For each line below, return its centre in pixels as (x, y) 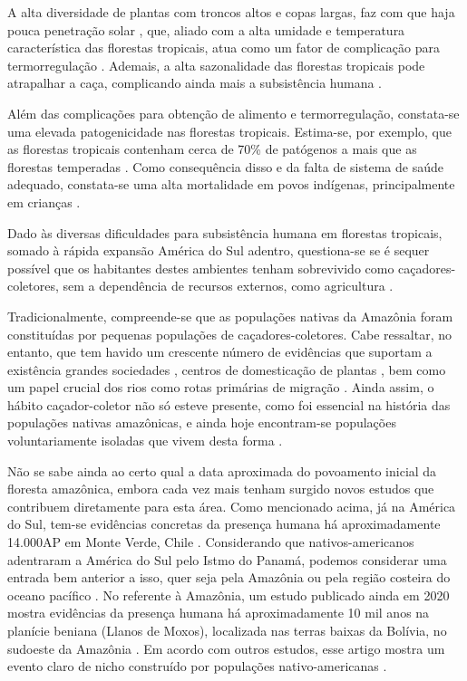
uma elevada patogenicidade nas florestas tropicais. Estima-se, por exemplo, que (229, 131)
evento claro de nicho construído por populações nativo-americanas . (197, 666)
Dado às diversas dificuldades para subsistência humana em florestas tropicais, (225, 232)
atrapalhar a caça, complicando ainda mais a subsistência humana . (195, 83)
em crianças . (44, 201)
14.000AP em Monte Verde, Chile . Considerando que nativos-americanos (211, 542)
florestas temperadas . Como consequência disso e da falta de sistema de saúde (225, 166)
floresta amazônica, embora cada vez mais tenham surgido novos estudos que (221, 489)
